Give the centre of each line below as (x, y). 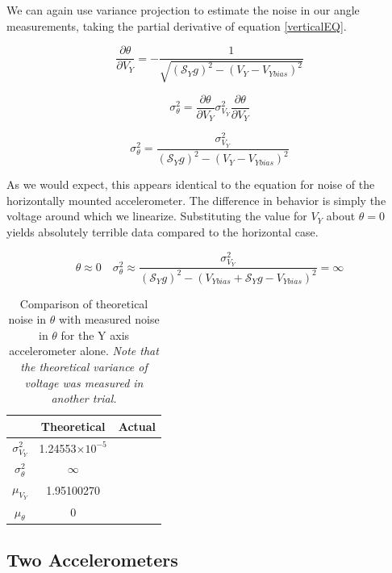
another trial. (84, 398)
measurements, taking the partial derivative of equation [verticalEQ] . (177, 25)
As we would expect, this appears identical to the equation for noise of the (191, 184)
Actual (137, 426)
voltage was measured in (84, 382)
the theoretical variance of (84, 366)
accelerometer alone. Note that (84, 351)
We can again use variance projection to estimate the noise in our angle (183, 10)
